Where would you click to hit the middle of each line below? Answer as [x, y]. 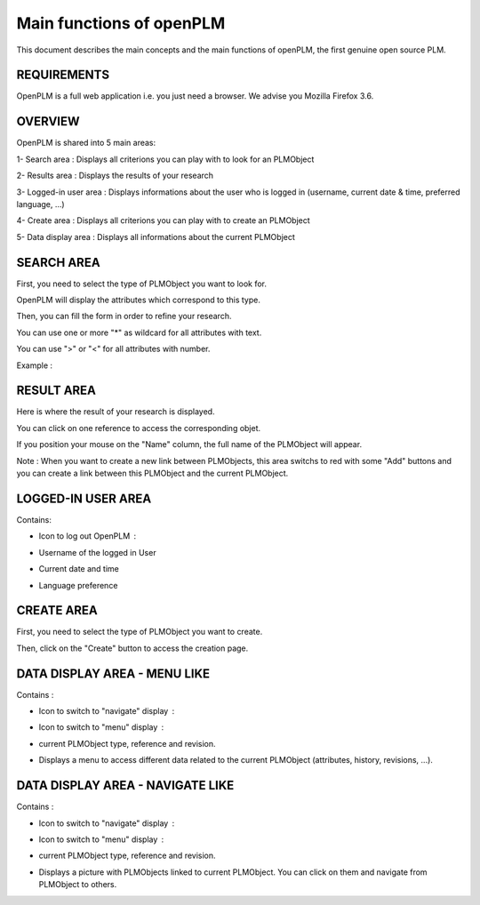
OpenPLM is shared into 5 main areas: [86, 143]
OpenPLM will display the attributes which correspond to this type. [139, 300]
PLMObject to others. [78, 885]
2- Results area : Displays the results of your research [115, 176]
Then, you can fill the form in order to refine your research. [124, 316]
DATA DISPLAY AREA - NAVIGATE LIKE [125, 785]
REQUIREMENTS [63, 75]
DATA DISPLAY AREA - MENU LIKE [113, 673]
